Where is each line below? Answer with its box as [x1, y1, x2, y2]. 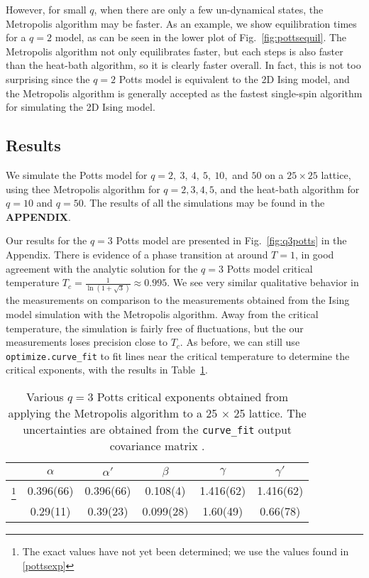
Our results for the [6, 233, 87, 248]
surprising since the [6, 71, 90, 86]
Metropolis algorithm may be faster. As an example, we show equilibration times [6, 16, 357, 31]
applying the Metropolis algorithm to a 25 [8, 405, 218, 422]
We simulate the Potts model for [6, 167, 148, 182]
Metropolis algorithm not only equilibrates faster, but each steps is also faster [6, 43, 343, 58]
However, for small [6, 2, 87, 16]
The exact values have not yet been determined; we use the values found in [22, 544, 349, 559]
